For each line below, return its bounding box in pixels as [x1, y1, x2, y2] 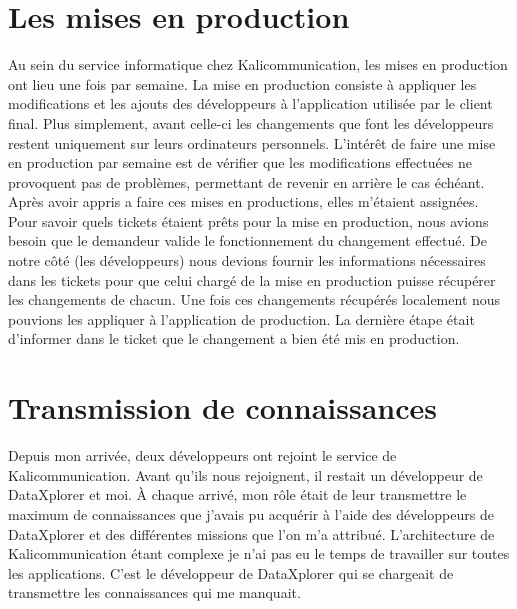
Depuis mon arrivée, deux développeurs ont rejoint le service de [8, 445, 397, 466]
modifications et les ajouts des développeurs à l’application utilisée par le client [8, 93, 493, 114]
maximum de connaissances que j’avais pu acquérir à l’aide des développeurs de [8, 503, 494, 524]
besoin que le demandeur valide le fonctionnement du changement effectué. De [8, 230, 487, 251]
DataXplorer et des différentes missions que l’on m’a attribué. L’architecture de [8, 523, 495, 544]
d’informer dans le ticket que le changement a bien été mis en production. [8, 328, 460, 349]
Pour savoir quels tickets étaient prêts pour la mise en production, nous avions [8, 210, 489, 231]
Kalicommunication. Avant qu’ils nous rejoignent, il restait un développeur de [8, 464, 483, 485]
